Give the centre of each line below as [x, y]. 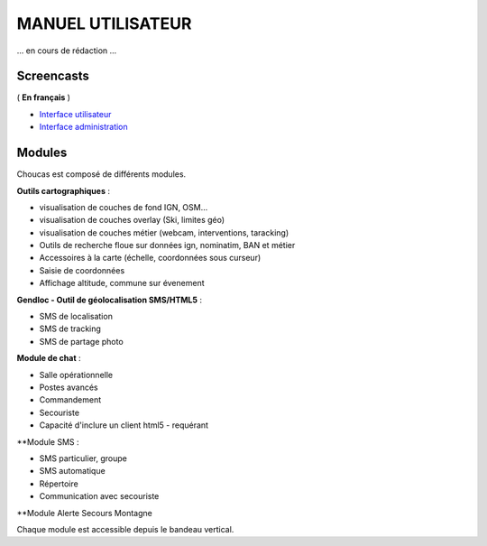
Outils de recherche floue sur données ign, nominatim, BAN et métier [167, 245]
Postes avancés [69, 387]
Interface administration [83, 127]
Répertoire [59, 484]
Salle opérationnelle [76, 375]
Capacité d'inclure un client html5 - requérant [124, 425]
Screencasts [53, 76]
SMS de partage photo [81, 341]
